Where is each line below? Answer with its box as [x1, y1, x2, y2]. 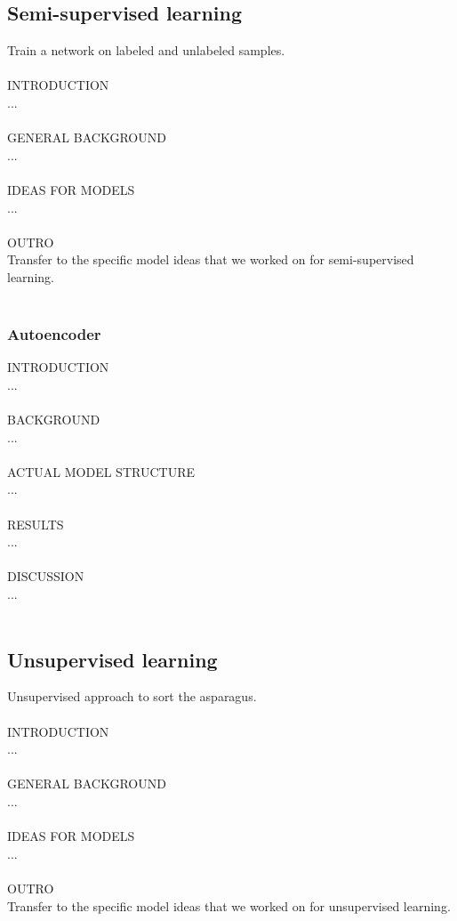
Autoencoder [7, 323, 101, 345]
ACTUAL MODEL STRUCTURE [7, 462, 195, 481]
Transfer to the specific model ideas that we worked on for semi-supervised [7, 250, 414, 269]
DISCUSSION [7, 567, 84, 586]
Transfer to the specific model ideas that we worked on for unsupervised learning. [7, 896, 451, 915]
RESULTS [7, 514, 64, 533]
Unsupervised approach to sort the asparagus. [7, 687, 257, 706]
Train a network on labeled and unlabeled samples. [7, 41, 285, 60]
